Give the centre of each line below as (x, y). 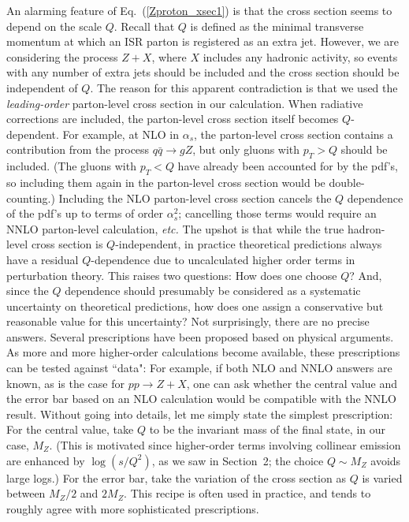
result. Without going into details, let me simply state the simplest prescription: (200, 414)
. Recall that (144, 26)
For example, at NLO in (121, 134)
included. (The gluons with (71, 166)
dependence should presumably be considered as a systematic (213, 291)
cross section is (67, 244)
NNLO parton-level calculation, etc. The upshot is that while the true (175, 228)
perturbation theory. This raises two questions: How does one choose (172, 275)
